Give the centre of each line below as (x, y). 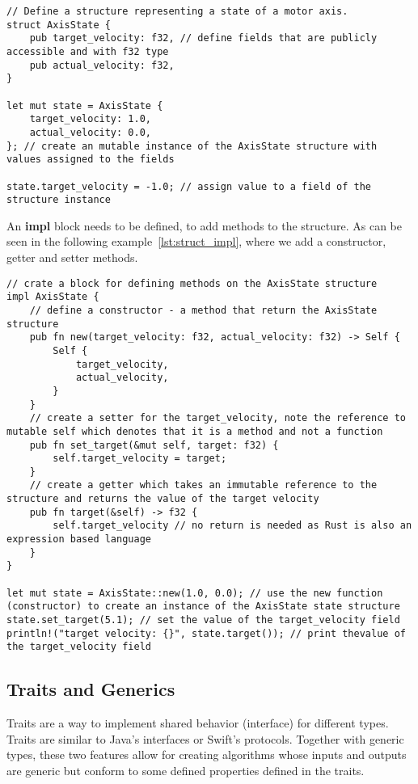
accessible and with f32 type (88, 51)
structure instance (59, 200)
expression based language (79, 540)
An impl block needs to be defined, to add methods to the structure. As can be (205, 225)
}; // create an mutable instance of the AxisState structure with (192, 146)
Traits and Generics (91, 689)
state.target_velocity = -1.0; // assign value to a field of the (189, 186)
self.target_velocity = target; (140, 459)
